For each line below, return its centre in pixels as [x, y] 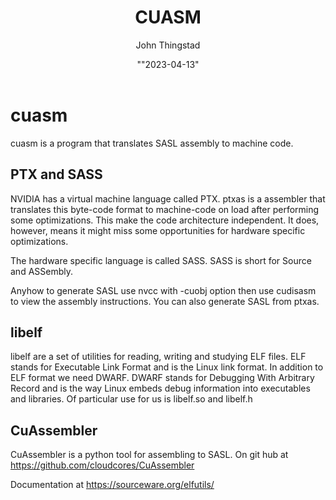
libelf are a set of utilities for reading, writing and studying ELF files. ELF [158, 357]
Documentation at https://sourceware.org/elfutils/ [112, 485]
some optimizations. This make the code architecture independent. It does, [165, 220]
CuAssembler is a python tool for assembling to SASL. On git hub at [149, 455]
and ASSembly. [42, 271]
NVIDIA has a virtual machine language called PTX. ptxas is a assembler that [168, 198]
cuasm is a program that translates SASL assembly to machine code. [152, 143]
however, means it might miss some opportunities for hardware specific [158, 230]
